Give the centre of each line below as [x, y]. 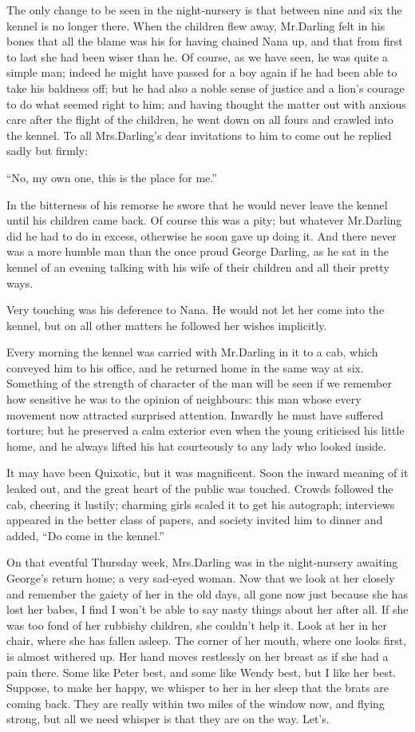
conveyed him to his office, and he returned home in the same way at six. [185, 367]
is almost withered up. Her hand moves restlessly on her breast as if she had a [198, 656]
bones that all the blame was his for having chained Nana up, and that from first [205, 41]
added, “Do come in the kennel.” [85, 535]
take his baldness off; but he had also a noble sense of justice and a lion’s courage [206, 88]
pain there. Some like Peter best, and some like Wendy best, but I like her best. [202, 672]
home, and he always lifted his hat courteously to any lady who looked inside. [196, 446]
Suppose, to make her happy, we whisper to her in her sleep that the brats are [198, 688]
